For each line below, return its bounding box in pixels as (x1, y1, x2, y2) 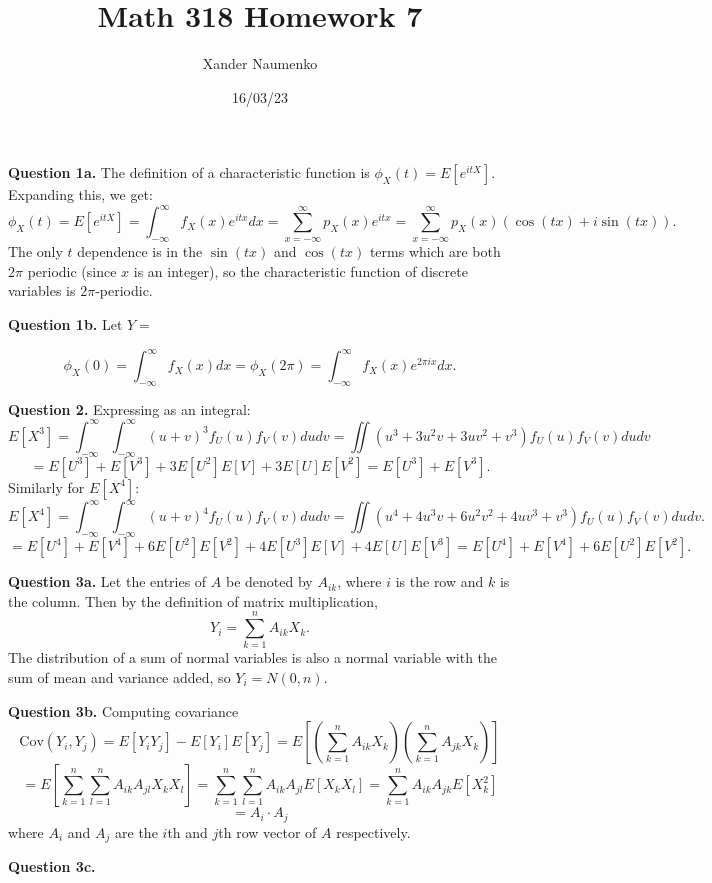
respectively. (336, 821, 411, 842)
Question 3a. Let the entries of (8, 571, 207, 592)
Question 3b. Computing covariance (8, 700, 239, 721)
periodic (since (27, 260, 117, 281)
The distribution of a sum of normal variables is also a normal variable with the (8, 647, 498, 668)
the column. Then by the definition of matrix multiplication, (8, 590, 378, 611)
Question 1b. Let (8, 313, 123, 334)
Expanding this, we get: (8, 184, 153, 205)
